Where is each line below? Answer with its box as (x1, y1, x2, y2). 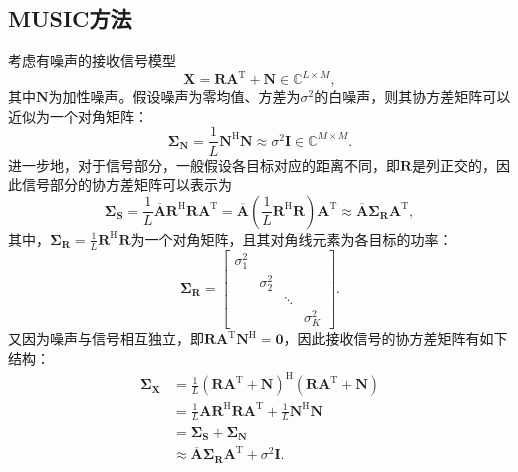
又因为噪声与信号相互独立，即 (8, 328, 204, 349)
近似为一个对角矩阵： (8, 105, 148, 126)
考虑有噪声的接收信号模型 (8, 50, 176, 71)
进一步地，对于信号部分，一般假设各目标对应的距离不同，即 (8, 154, 400, 175)
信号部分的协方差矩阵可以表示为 (21, 174, 232, 195)
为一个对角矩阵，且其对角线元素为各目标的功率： (130, 228, 453, 249)
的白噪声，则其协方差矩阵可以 (314, 86, 511, 107)
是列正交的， (412, 154, 497, 175)
